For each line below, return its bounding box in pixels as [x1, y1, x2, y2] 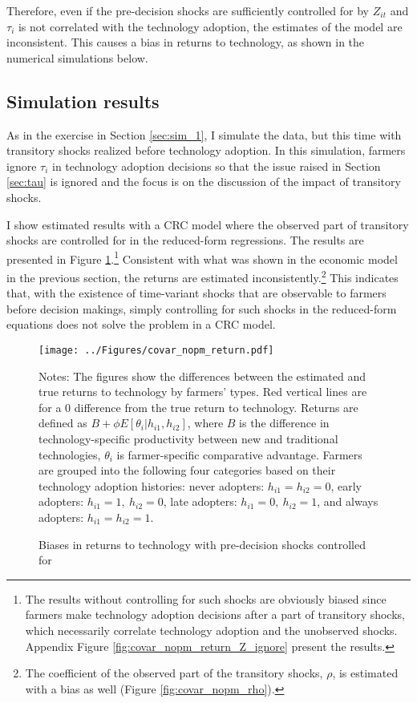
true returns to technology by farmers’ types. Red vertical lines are [38, 383, 367, 400]
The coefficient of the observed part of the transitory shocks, [25, 665, 323, 681]
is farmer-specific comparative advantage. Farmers [116, 446, 362, 463]
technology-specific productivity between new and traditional [38, 430, 338, 447]
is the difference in [239, 414, 330, 431]
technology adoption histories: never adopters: [38, 477, 265, 494]
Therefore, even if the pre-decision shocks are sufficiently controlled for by [6, 2, 370, 18]
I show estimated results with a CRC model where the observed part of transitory [6, 216, 409, 232]
